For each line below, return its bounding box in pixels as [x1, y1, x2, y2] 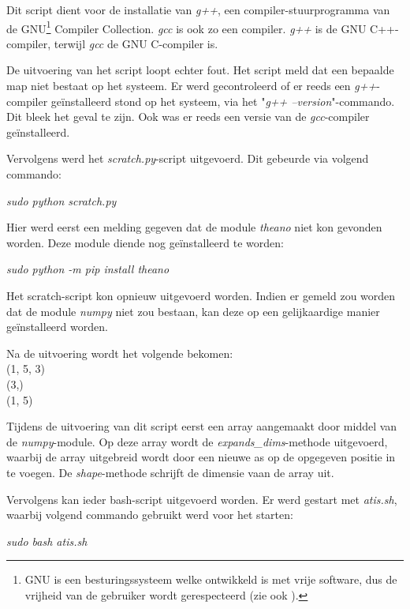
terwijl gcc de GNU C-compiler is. [54, 35, 218, 51]
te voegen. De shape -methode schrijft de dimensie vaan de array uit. [6, 464, 334, 480]
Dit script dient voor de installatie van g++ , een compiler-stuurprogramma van [6, 2, 390, 17]
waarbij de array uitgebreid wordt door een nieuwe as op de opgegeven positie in [6, 449, 396, 465]
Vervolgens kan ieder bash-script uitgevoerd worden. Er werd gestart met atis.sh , [6, 491, 397, 507]
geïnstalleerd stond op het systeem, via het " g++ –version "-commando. [50, 92, 395, 109]
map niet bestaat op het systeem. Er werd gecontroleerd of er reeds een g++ [6, 77, 377, 94]
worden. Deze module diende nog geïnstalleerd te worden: [6, 234, 284, 250]
